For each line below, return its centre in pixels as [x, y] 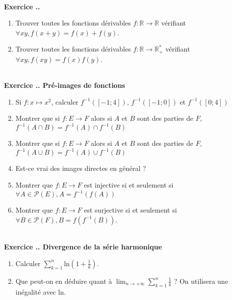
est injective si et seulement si [129, 184]
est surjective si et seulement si [130, 210]
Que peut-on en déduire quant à [64, 281]
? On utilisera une [201, 281]
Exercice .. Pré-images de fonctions [64, 85]
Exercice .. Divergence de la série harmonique [83, 247]
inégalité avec [36, 291]
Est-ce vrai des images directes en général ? [81, 168]
